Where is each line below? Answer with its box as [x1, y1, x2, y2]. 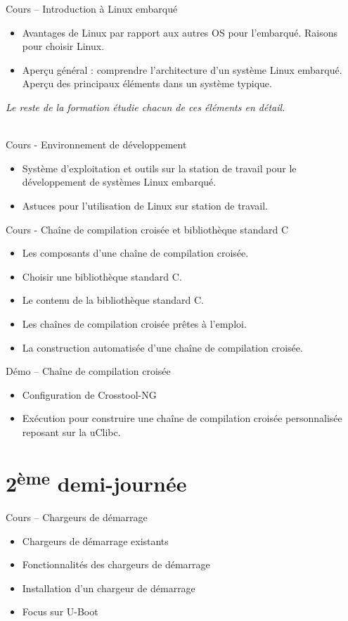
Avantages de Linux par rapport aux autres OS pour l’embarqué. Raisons [22, 25, 337, 39]
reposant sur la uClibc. [22, 424, 121, 439]
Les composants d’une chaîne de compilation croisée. [22, 245, 249, 260]
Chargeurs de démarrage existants [22, 533, 169, 548]
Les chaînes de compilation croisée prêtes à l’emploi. [22, 316, 247, 331]
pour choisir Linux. [22, 39, 105, 53]
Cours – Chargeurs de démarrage [6, 509, 148, 524]
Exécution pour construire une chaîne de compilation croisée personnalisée [22, 411, 342, 425]
